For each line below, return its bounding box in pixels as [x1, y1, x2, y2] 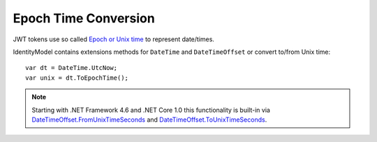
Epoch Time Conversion [13, 10, 155, 26]
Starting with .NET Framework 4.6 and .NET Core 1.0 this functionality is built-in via [31, 106, 270, 114]
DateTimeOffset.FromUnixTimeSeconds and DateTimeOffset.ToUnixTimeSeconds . [31, 115, 267, 124]
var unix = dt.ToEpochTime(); [25, 73, 129, 82]
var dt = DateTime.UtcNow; [25, 64, 118, 72]
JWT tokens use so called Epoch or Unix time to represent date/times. [13, 35, 214, 43]
